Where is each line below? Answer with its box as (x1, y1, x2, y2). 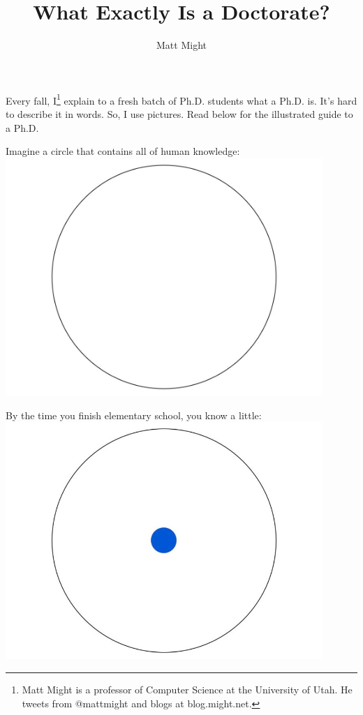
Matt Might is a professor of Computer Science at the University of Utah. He (22, 682, 353, 696)
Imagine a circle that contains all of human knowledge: (6, 144, 240, 158)
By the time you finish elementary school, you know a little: (6, 407, 262, 422)
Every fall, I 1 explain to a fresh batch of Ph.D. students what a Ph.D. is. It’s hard (6, 91, 357, 107)
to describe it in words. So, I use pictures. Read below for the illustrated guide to (6, 106, 353, 121)
